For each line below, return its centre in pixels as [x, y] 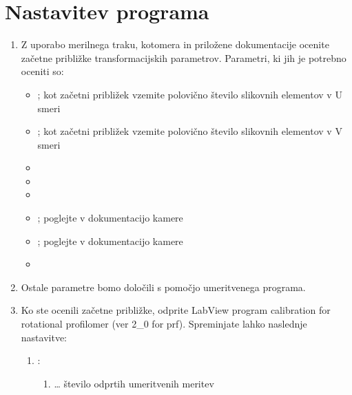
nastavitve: [44, 337]
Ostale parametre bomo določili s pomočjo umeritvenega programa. [163, 287]
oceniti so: [42, 71]
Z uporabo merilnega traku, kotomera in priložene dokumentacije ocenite [175, 44]
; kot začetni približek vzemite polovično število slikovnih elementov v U [190, 94]
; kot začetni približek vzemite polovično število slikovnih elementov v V [190, 131]
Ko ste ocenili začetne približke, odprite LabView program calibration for [176, 310]
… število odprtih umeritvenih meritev [134, 383]
